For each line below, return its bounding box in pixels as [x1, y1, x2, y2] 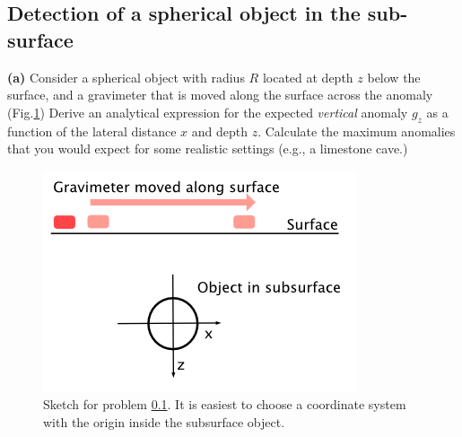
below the [367, 67, 421, 86]
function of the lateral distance [7, 121, 177, 140]
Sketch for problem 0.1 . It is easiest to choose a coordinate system [43, 395, 406, 414]
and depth [191, 121, 248, 140]
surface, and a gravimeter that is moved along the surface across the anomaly [7, 85, 433, 104]
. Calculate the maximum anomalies [257, 121, 456, 140]
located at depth [262, 67, 353, 86]
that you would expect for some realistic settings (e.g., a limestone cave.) [7, 139, 408, 158]
